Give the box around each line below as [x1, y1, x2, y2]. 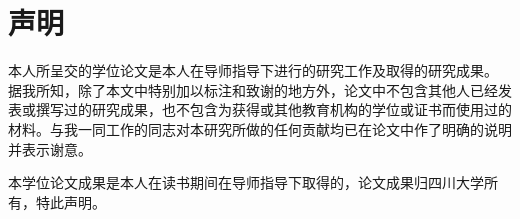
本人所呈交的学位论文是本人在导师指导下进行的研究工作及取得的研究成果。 [8, 60, 498, 81]
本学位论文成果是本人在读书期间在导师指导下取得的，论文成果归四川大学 [8, 172, 484, 193]
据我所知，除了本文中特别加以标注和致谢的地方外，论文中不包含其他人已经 [8, 79, 498, 100]
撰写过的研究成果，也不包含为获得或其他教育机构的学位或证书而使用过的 [35, 99, 512, 120]
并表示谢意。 [8, 138, 92, 159]
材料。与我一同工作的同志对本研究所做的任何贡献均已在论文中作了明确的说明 [8, 118, 512, 139]
